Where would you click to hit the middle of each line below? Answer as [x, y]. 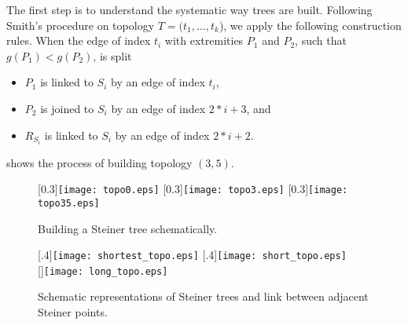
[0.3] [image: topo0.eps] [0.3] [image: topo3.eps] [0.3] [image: [193, 189]
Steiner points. [73, 312]
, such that [321, 40]
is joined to [67, 108]
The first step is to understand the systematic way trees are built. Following [189, 9]
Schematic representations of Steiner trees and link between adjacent [203, 296]
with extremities [204, 40]
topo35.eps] [69, 203]
